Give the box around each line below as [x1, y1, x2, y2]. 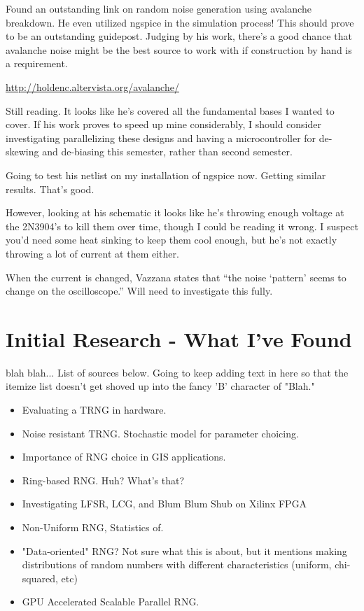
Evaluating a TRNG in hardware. [22, 402, 167, 416]
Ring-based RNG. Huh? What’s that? [22, 472, 185, 487]
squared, [22, 570, 58, 585]
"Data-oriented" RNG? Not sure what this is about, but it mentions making [22, 543, 347, 558]
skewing [6, 144, 39, 159]
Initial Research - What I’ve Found [6, 324, 352, 353]
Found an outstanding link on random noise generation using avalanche [6, 1, 311, 15]
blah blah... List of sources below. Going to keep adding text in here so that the [6, 365, 349, 379]
